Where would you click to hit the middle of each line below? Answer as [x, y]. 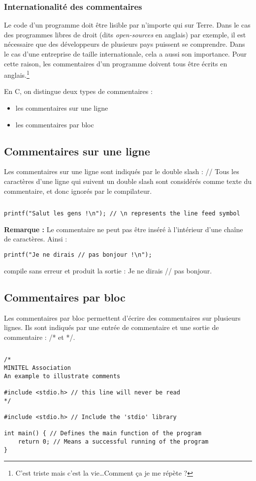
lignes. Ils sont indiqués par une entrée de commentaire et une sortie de [112, 327]
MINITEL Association [38, 368]
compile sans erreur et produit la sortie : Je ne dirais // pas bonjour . [108, 270]
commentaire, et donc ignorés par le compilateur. [78, 191]
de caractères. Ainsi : [36, 239]
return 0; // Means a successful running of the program [113, 441]
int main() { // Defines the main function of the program [103, 434]
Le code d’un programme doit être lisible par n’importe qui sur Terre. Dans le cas [127, 25]
